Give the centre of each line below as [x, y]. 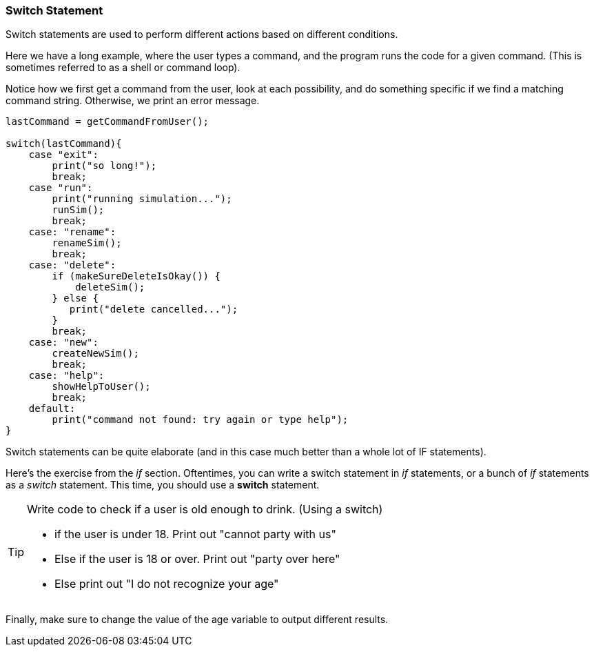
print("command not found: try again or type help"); [200, 420]
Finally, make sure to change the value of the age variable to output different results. [197, 620]
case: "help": [66, 376]
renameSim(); [87, 243]
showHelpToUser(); [101, 387]
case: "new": [63, 343]
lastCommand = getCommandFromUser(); [107, 122]
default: [52, 409]
